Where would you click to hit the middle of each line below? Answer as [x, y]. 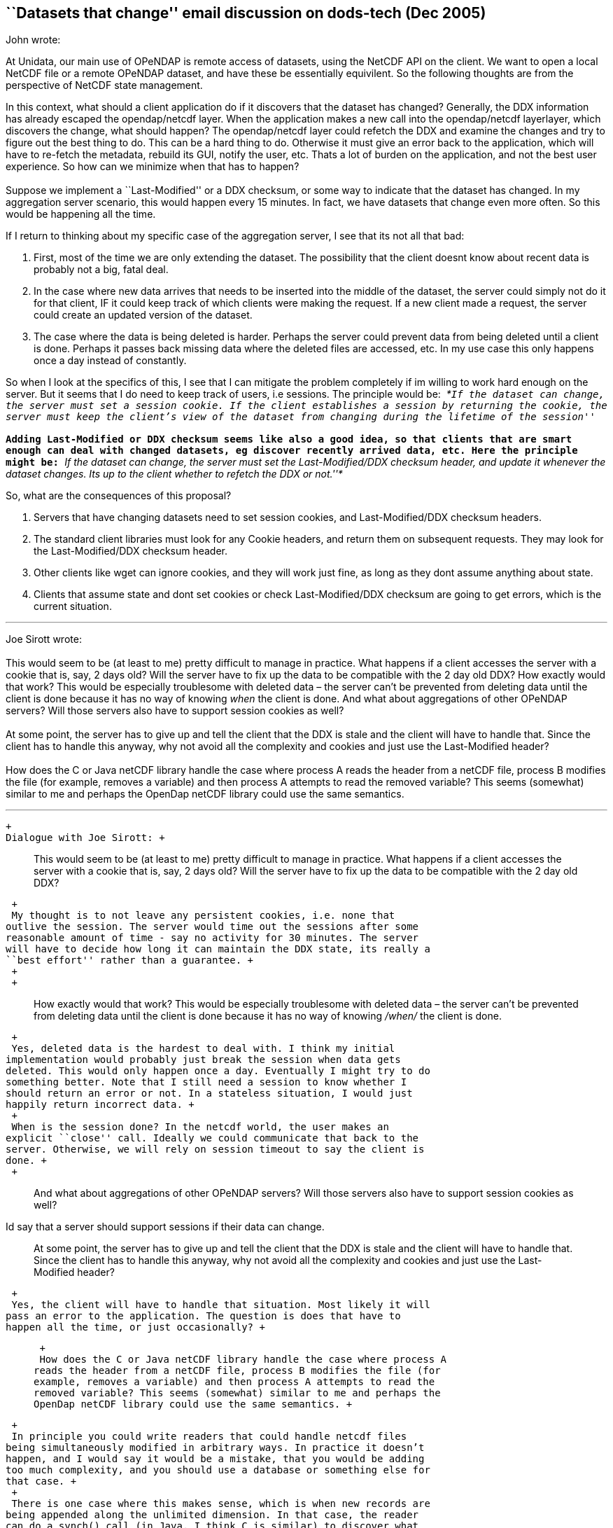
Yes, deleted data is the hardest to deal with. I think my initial [203, 1049]
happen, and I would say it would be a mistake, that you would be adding [215, 1459]
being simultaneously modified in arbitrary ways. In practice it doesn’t [215, 1448]
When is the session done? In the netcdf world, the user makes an [200, 1127]
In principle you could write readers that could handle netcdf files [209, 1437]
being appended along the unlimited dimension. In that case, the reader [212, 1515]
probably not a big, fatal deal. [101, 270]
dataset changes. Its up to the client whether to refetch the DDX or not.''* [174, 474]
